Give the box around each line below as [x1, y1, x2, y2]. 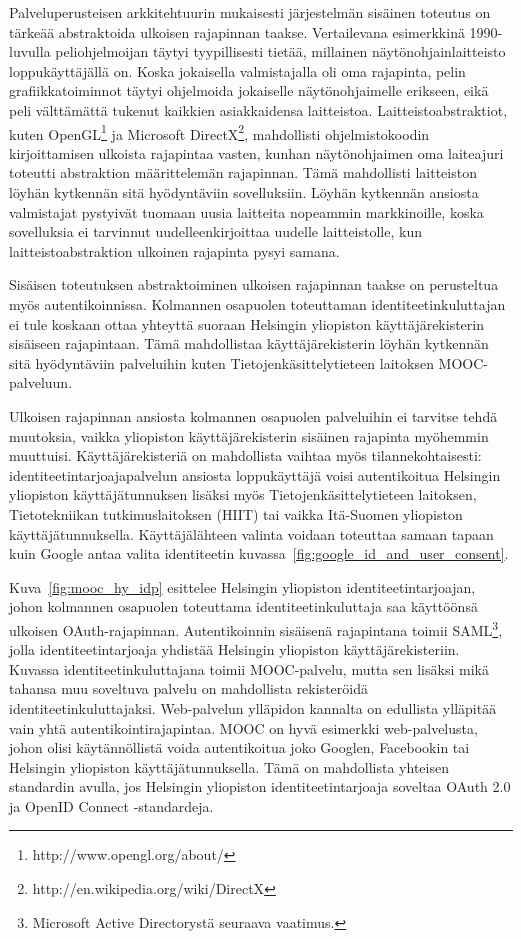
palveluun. [9, 372, 73, 393]
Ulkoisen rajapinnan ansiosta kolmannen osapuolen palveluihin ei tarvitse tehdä [9, 405, 498, 426]
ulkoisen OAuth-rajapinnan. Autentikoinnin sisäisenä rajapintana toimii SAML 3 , [9, 616, 503, 640]
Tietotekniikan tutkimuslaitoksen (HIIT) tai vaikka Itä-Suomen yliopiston [9, 503, 463, 524]
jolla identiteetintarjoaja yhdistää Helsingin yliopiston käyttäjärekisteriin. [9, 639, 460, 660]
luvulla [9, 41, 51, 62]
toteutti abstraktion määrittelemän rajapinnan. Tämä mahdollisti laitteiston [9, 162, 477, 183]
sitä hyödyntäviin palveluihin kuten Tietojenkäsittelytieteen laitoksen [9, 352, 434, 373]
